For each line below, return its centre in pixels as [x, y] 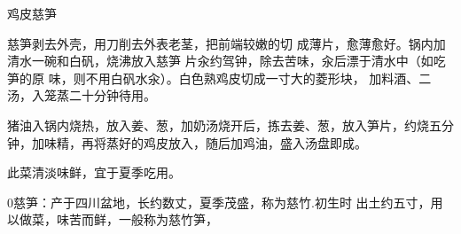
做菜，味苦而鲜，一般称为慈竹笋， [118, 219]
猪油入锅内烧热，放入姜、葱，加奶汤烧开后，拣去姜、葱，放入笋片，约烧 [218, 125]
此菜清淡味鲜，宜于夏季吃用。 [94, 172]
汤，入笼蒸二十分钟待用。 [82, 95]
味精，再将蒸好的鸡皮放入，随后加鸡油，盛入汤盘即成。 [205, 142]
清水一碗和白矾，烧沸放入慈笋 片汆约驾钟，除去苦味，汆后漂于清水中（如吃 [227, 61]
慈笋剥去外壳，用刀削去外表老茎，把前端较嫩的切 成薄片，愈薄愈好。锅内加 [227, 43]
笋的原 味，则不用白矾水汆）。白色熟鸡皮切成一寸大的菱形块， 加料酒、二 [219, 78]
